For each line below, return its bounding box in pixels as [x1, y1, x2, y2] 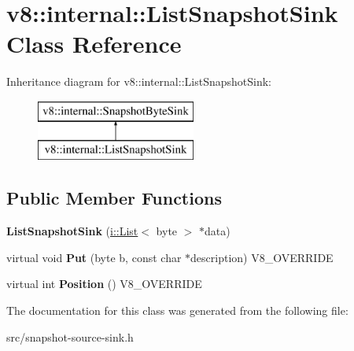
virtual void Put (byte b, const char [6, 249, 182, 265]
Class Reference [6, 28, 182, 60]
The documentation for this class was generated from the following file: [6, 302, 348, 319]
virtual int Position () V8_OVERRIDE [6, 275, 202, 292]
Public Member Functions [6, 186, 222, 210]
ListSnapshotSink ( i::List [6, 223, 138, 239]
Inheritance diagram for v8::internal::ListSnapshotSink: [6, 73, 271, 90]
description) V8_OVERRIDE [190, 249, 334, 265]
